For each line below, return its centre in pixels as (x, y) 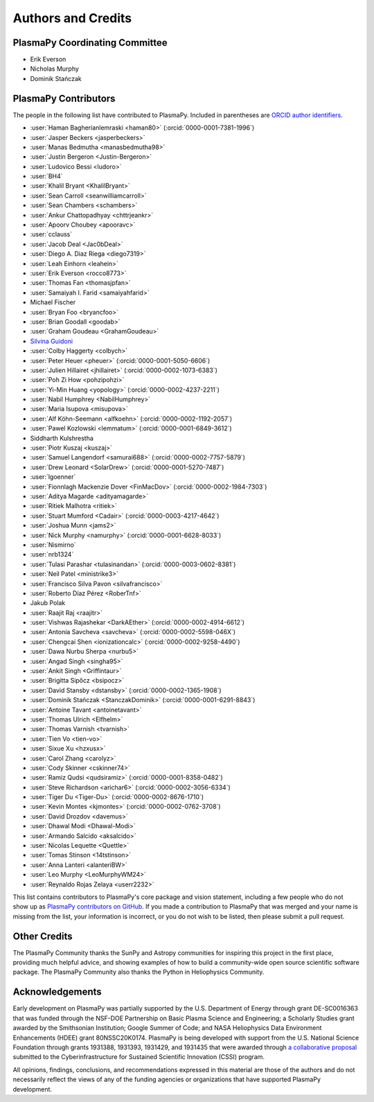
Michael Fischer (53, 302)
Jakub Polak (48, 603)
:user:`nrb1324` (52, 554)
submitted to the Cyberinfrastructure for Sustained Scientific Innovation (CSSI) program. (139, 1057)
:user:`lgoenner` (53, 477)
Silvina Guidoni (51, 341)
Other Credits (43, 936)
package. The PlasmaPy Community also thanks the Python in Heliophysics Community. (139, 972)
